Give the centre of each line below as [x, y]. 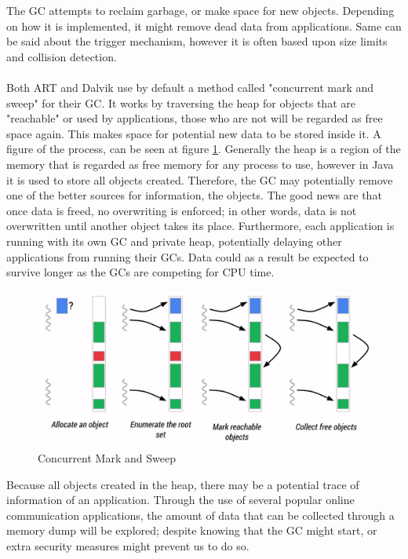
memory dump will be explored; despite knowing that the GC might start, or [192, 530]
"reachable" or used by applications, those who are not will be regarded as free [195, 118]
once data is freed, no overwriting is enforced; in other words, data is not [182, 210]
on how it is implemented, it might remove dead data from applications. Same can [204, 26]
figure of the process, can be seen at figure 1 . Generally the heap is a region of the [204, 149]
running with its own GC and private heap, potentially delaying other [174, 241]
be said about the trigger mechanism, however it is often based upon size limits [197, 41]
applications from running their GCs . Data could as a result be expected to [188, 256]
